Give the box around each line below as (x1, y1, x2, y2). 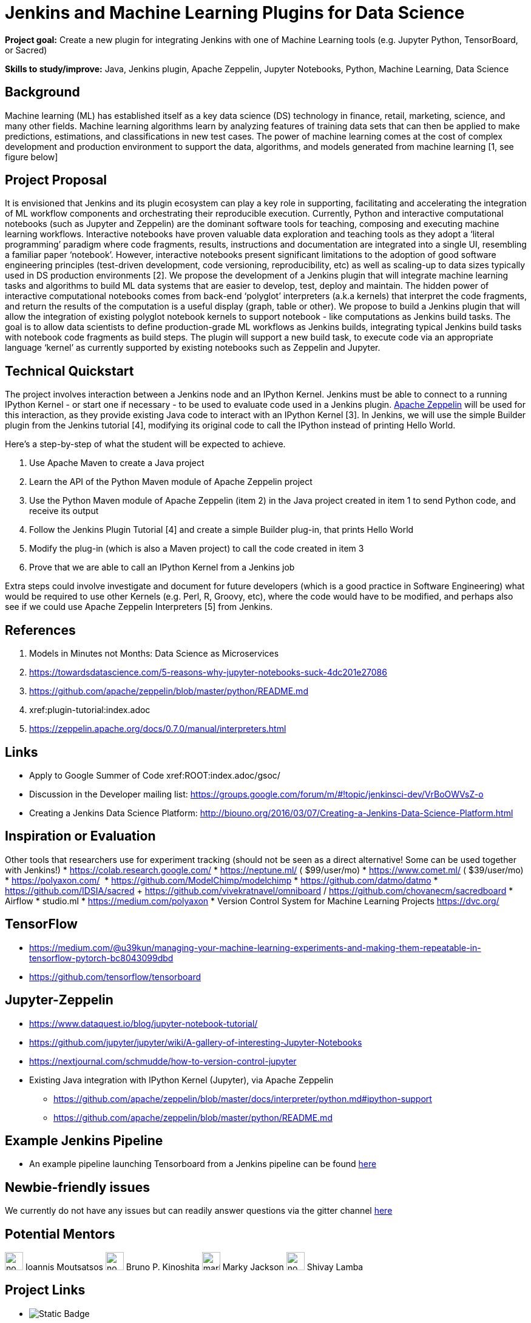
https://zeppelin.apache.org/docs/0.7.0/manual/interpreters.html (29, 723, 286, 734)
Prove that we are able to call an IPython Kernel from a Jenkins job (29, 562, 295, 573)
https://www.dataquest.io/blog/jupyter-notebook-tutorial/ (29, 1018, 258, 1029)
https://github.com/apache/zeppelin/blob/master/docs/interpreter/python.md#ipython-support (53, 1093, 432, 1104)
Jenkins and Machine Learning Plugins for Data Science (5, 2, 465, 23)
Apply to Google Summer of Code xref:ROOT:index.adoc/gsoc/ (29, 770, 280, 780)
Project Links (5, 1282, 86, 1298)
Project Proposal (5, 172, 107, 188)
